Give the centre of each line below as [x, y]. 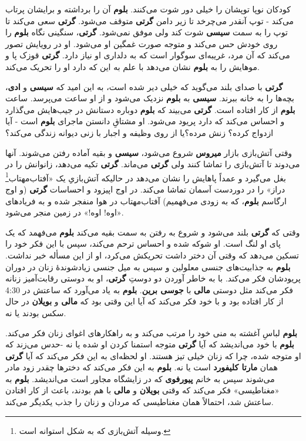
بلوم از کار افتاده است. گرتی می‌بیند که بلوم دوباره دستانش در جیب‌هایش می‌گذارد [150, 109]
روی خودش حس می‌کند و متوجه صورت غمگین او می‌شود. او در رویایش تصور [142, 43]
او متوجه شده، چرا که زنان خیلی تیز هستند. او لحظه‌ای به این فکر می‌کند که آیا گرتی [153, 355]
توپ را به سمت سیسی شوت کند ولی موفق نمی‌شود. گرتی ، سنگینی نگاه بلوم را [147, 32]
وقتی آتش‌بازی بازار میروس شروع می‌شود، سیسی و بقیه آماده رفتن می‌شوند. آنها [149, 152]
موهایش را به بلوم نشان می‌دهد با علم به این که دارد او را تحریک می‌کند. [132, 66]
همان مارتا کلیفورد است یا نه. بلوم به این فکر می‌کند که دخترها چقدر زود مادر [142, 367]
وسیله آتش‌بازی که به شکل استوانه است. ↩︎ [95, 430]
